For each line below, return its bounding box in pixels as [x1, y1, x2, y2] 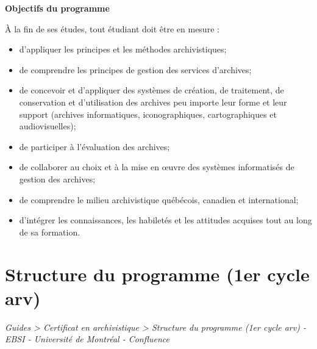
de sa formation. [19, 225, 80, 238]
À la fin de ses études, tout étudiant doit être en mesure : [5, 22, 219, 35]
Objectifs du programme [5, 2, 110, 14]
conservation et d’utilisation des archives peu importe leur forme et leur [19, 95, 287, 108]
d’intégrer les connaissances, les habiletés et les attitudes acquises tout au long [19, 214, 312, 226]
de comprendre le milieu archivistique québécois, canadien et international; [19, 193, 299, 206]
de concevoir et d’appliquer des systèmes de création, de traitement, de [19, 84, 284, 96]
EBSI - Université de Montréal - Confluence [5, 333, 169, 345]
